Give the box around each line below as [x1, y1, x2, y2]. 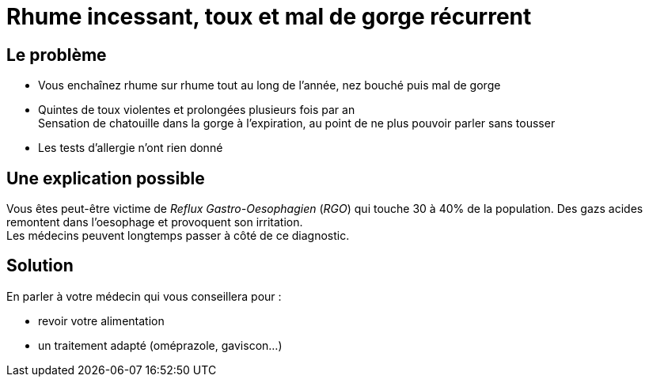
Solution [6, 256, 74, 276]
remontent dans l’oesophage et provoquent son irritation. [6, 215, 303, 229]
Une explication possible [6, 168, 205, 188]
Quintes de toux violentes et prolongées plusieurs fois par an [38, 103, 355, 117]
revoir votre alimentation [38, 313, 165, 328]
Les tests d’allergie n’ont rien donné [38, 141, 223, 155]
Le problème [6, 44, 107, 65]
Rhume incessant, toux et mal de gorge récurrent [6, 3, 532, 30]
